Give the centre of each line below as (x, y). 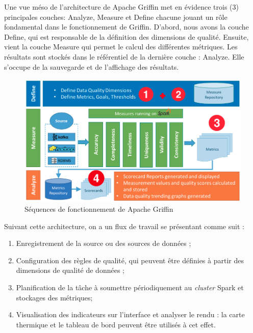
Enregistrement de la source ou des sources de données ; (104, 243)
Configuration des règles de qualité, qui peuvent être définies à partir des (130, 260)
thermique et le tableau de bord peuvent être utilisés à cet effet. (116, 324)
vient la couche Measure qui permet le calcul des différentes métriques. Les (121, 47)
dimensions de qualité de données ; (70, 270)
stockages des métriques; (54, 297)
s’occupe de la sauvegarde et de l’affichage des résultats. (92, 66)
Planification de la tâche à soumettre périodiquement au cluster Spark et (130, 287)
